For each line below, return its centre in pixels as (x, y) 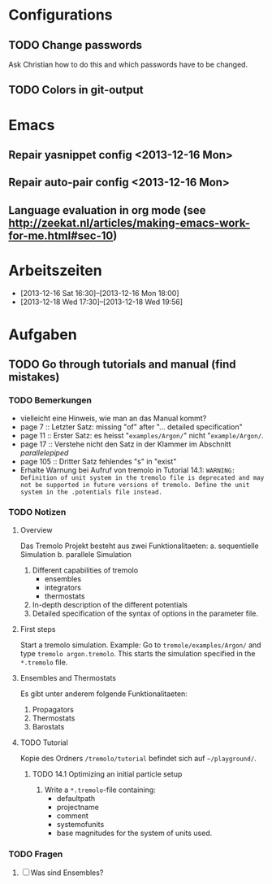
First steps (38, 629)
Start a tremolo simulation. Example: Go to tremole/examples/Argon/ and (140, 645)
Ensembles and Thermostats (68, 677)
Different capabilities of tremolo (85, 570)
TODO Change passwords (76, 45)
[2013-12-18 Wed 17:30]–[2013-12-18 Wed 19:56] (101, 302)
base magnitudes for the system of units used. (134, 833)
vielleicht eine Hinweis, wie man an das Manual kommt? (113, 418)
